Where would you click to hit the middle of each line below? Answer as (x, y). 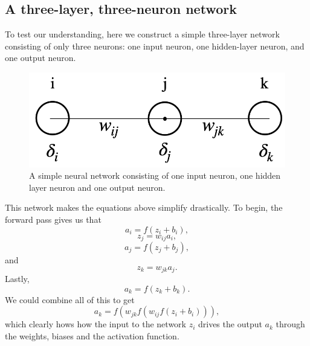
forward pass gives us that (53, 219)
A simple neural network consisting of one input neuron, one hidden (155, 175)
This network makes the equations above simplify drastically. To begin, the (144, 207)
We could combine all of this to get (70, 299)
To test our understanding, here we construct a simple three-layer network (142, 34)
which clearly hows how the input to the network (95, 324)
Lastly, (17, 279)
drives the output (230, 324)
